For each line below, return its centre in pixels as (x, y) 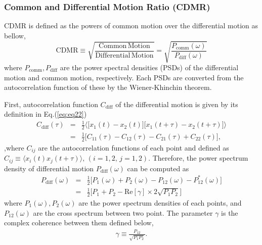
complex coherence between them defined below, (79, 223)
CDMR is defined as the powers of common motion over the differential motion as (131, 26)
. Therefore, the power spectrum (198, 158)
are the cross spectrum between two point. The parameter (123, 212)
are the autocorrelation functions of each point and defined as (134, 147)
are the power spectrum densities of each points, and (160, 202)
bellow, (15, 35)
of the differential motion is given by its (177, 104)
